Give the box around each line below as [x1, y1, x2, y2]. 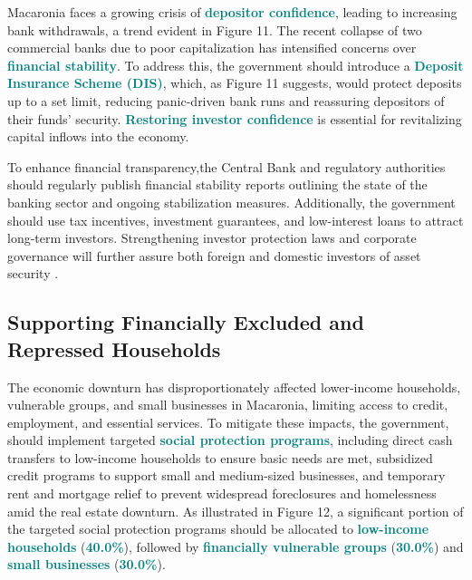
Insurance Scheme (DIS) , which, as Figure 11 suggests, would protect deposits [7, 73, 462, 92]
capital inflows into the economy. [7, 127, 189, 146]
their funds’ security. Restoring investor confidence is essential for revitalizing [7, 109, 462, 128]
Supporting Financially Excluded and [7, 308, 364, 336]
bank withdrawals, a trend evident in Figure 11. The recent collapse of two [7, 20, 422, 39]
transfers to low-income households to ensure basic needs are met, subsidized [7, 448, 433, 467]
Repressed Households [7, 334, 221, 362]
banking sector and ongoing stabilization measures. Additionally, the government [7, 192, 456, 211]
